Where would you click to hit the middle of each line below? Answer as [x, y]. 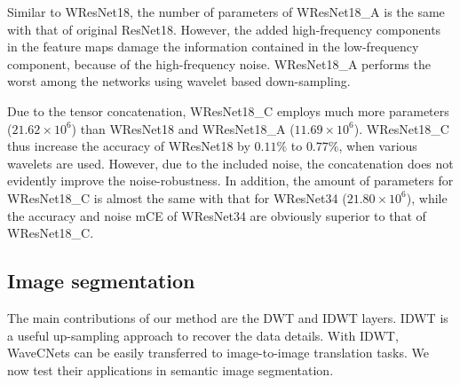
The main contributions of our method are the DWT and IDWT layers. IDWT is [228, 317]
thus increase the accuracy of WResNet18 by [129, 146]
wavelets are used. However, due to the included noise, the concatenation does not [230, 163]
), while [427, 197]
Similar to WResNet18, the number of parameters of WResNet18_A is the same [226, 12]
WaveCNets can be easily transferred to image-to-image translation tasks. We [218, 353]
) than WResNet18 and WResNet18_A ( [183, 128]
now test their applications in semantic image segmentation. [171, 369]
